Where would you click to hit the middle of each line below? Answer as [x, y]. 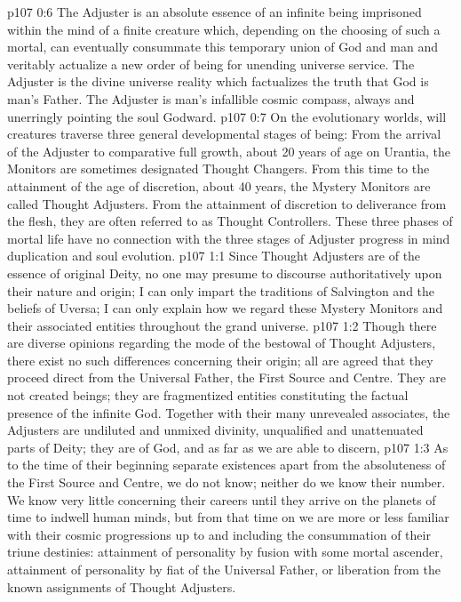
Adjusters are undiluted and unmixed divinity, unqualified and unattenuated [215, 430]
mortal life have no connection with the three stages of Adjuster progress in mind [229, 238]
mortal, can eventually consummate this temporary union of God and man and [223, 47]
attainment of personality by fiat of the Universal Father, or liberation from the [224, 569]
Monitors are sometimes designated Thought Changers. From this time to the [219, 169]
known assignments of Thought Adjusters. [122, 586]
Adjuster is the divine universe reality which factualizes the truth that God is [218, 81]
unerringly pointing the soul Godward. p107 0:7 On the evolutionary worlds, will [227, 116]
